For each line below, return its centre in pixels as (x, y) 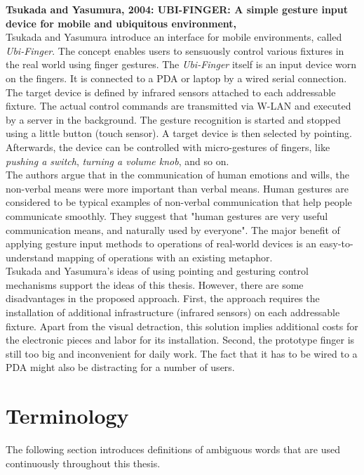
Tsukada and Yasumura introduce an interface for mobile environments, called (174, 37)
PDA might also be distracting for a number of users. (120, 367)
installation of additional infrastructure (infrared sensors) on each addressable (173, 312)
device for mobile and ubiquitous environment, (121, 23)
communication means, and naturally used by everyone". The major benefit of (173, 229)
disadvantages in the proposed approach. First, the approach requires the (163, 298)
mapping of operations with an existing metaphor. (165, 257)
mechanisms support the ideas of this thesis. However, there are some (155, 284)
